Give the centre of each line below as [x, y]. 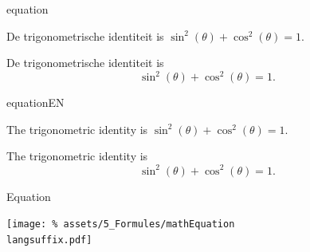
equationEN [35, 102]
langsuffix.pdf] [49, 240]
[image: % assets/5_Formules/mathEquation [121, 224]
